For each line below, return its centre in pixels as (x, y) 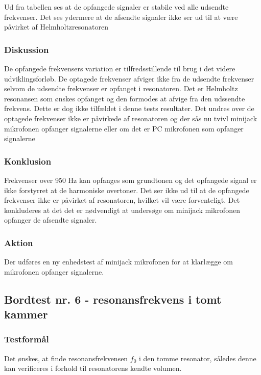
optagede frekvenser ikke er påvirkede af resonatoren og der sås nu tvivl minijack (131, 118)
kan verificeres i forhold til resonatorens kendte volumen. (93, 368)
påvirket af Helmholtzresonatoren (56, 27)
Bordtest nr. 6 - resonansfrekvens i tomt (113, 299)
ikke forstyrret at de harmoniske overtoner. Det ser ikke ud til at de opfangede (127, 190)
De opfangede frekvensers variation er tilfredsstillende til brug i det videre (120, 68)
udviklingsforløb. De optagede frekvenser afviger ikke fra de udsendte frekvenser (129, 78)
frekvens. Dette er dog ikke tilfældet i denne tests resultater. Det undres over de (129, 108)
